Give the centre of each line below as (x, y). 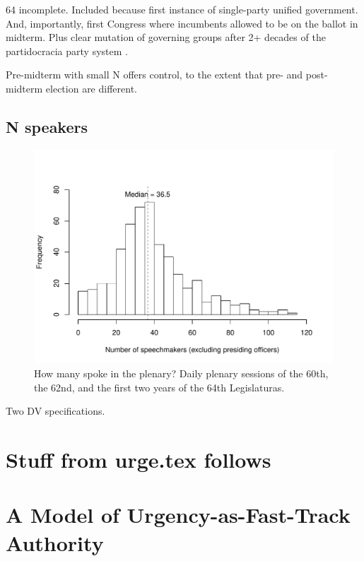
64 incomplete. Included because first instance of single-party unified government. (182, 9)
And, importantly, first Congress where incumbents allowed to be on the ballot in (182, 23)
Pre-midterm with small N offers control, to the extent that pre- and (154, 75)
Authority (55, 542)
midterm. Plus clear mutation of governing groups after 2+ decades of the (166, 37)
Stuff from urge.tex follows (139, 459)
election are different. (91, 88)
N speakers (47, 126)
